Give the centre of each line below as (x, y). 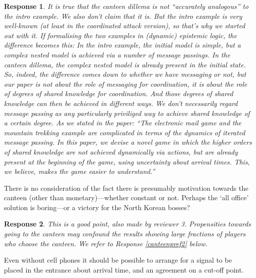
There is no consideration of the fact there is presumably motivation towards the (126, 188)
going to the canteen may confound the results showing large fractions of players (125, 234)
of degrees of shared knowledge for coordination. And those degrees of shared (119, 93)
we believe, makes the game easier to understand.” (80, 171)
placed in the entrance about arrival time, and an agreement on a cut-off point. (124, 269)
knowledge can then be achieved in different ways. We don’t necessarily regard (121, 103)
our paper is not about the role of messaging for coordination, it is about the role (126, 83)
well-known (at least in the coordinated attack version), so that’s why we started (125, 26)
